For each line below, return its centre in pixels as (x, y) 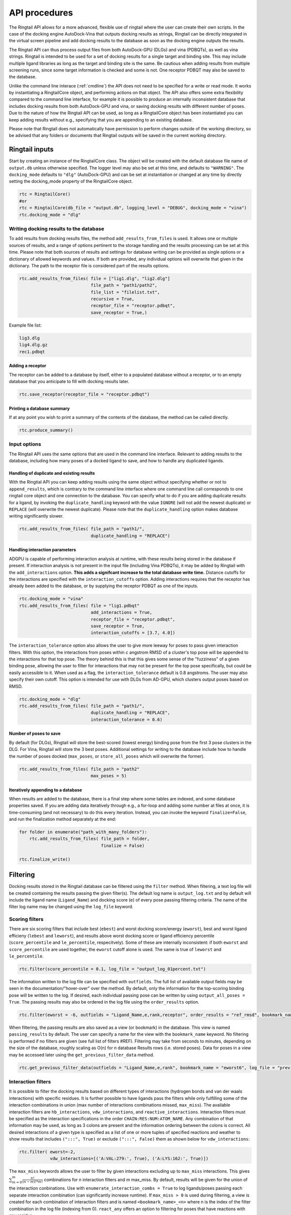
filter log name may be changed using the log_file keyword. (71, 907)
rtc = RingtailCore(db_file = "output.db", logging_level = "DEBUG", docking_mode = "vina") (133, 208)
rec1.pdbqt (32, 352)
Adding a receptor (28, 366)
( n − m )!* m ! (32, 1182)
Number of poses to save (35, 733)
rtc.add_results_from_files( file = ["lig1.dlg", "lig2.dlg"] (95, 278)
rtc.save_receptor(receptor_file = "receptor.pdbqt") (84, 394)
